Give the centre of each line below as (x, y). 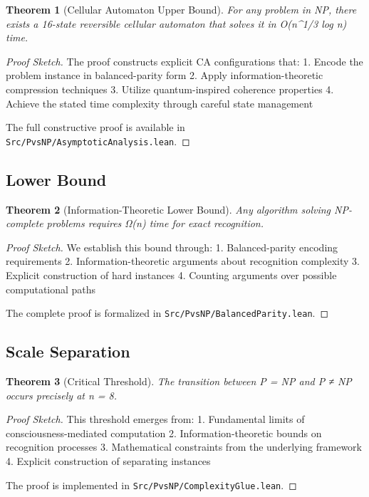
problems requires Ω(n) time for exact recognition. (155, 223)
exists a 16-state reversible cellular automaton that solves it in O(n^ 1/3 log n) (176, 23)
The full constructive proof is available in (95, 127)
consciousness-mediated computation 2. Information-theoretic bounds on (164, 433)
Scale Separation (68, 351)
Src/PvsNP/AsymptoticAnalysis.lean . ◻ (98, 141)
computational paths (51, 289)
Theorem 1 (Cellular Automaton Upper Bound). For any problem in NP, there (181, 9)
